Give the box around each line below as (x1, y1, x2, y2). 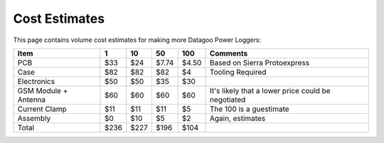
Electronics (17, 76, 55, 86)
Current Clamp (17, 104, 67, 114)
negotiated (209, 95, 246, 105)
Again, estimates (209, 113, 266, 123)
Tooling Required (209, 67, 267, 77)
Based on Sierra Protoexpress (209, 58, 309, 68)
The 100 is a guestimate (209, 104, 289, 114)
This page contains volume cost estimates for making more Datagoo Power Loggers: (13, 36, 262, 44)
